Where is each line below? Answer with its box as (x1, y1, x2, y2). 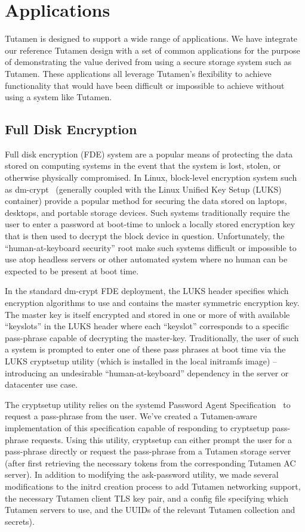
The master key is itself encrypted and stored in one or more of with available (5, 308, 290, 320)
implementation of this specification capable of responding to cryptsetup (5, 421, 269, 434)
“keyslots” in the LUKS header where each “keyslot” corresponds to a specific (5, 320, 289, 332)
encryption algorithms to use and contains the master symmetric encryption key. (5, 296, 300, 309)
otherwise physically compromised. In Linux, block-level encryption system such (5, 171, 297, 184)
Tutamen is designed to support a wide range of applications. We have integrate (5, 32, 298, 45)
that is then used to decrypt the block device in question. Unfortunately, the (5, 230, 285, 242)
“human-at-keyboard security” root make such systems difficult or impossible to (5, 241, 297, 253)
